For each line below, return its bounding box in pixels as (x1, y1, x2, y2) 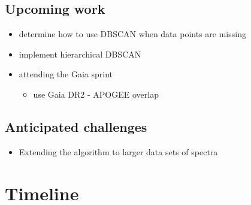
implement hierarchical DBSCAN (19, 47, 141, 60)
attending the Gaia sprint (19, 68, 113, 80)
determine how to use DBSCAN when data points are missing (19, 28, 246, 40)
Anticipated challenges (5, 117, 147, 135)
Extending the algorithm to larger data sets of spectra (19, 145, 218, 158)
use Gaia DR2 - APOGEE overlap (33, 88, 159, 100)
